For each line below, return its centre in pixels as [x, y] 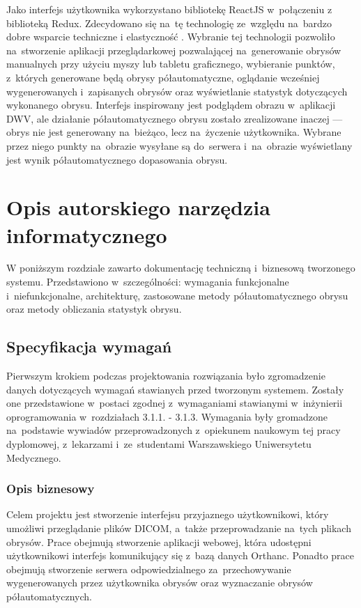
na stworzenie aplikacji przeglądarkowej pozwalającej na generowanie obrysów [174, 50]
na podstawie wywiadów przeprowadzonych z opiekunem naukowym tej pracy [174, 430]
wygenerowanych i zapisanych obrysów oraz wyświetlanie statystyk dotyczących [177, 91]
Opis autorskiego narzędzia [138, 207]
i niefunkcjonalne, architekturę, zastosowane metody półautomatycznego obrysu [177, 295]
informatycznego [87, 234]
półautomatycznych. [49, 596]
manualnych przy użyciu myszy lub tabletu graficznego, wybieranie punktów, [171, 64]
